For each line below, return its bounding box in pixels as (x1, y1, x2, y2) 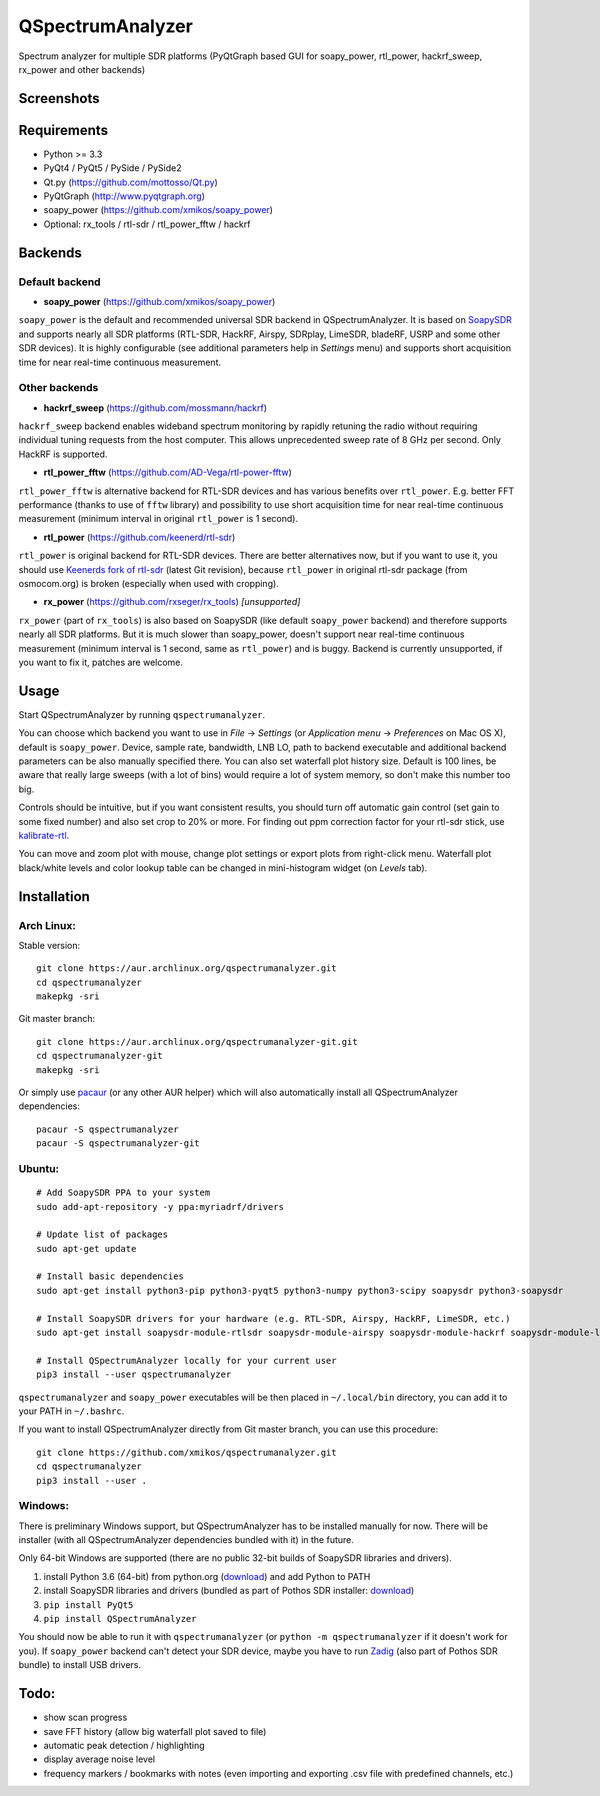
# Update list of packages (36, 1229, 169, 1240)
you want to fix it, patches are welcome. (18, 656, 184, 668)
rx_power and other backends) (18, 63, 145, 75)
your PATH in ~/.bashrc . (18, 1405, 125, 1417)
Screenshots (18, 90, 100, 107)
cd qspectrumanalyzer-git (36, 1050, 164, 1062)
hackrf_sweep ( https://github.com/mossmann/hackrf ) (43, 401, 268, 414)
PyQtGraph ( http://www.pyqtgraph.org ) (43, 190, 205, 202)
